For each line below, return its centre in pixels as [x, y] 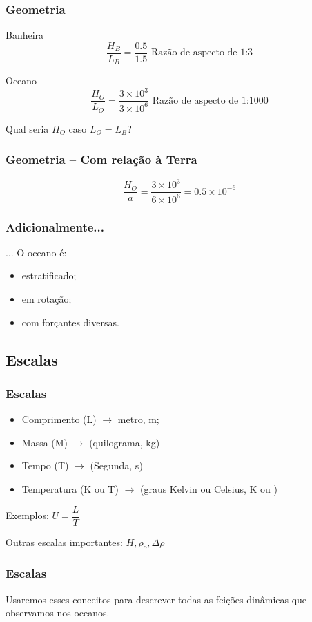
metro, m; [138, 419]
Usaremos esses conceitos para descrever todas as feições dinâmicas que [156, 599]
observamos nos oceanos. [58, 613]
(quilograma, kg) [125, 442]
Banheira [25, 35]
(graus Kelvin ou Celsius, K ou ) [208, 489]
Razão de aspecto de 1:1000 [210, 101]
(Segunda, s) [116, 465]
